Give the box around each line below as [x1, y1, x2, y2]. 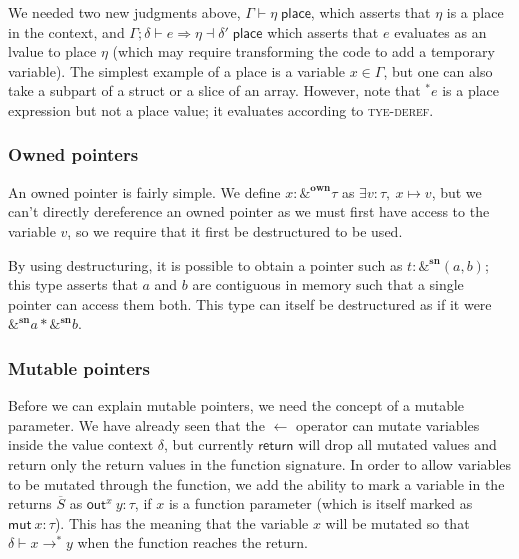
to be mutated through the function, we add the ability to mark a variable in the [8, 473, 505, 494]
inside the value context [8, 434, 154, 455]
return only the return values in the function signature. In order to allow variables [8, 453, 512, 474]
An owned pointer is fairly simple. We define [8, 181, 281, 202]
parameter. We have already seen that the [8, 414, 265, 435]
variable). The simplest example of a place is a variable [8, 60, 346, 81]
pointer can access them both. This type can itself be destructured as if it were [8, 293, 492, 314]
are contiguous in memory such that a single [192, 274, 464, 295]
